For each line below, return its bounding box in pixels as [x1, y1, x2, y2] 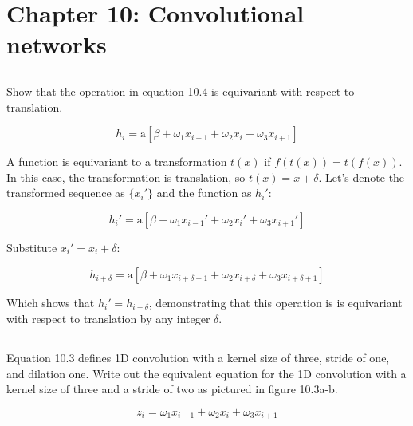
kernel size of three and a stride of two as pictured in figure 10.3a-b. [6, 381, 338, 397]
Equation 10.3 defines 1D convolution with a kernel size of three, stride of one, [6, 349, 390, 365]
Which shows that [6, 294, 95, 310]
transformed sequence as [6, 184, 125, 201]
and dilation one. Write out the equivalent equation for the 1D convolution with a [6, 365, 407, 381]
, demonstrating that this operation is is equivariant [148, 294, 403, 310]
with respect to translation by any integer [6, 310, 210, 326]
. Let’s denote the [318, 168, 405, 185]
